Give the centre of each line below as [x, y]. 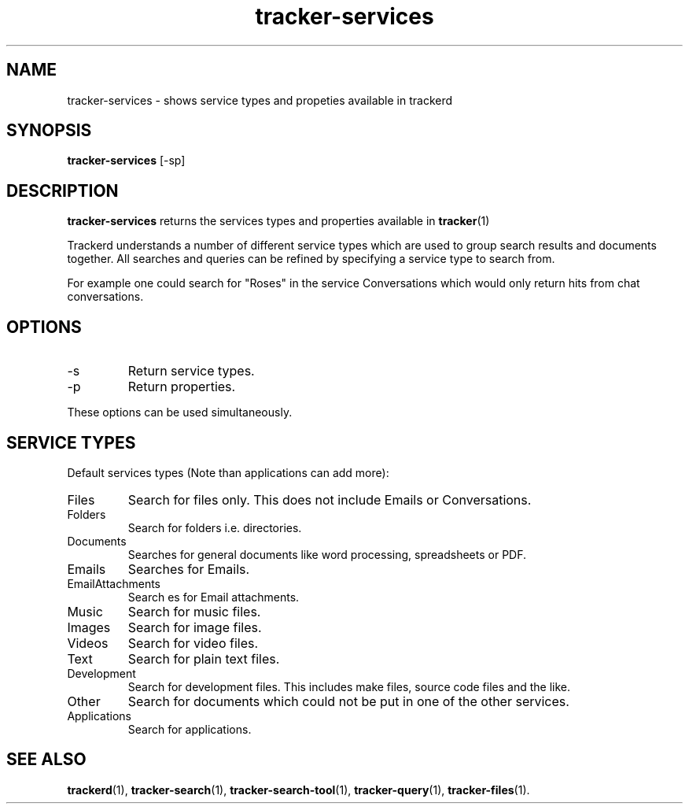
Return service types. [191, 371]
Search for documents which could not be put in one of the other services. [348, 701]
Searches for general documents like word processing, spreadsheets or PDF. [327, 554]
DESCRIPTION [63, 190]
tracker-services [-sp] [126, 161]
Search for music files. [194, 611]
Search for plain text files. [204, 658]
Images [89, 627]
